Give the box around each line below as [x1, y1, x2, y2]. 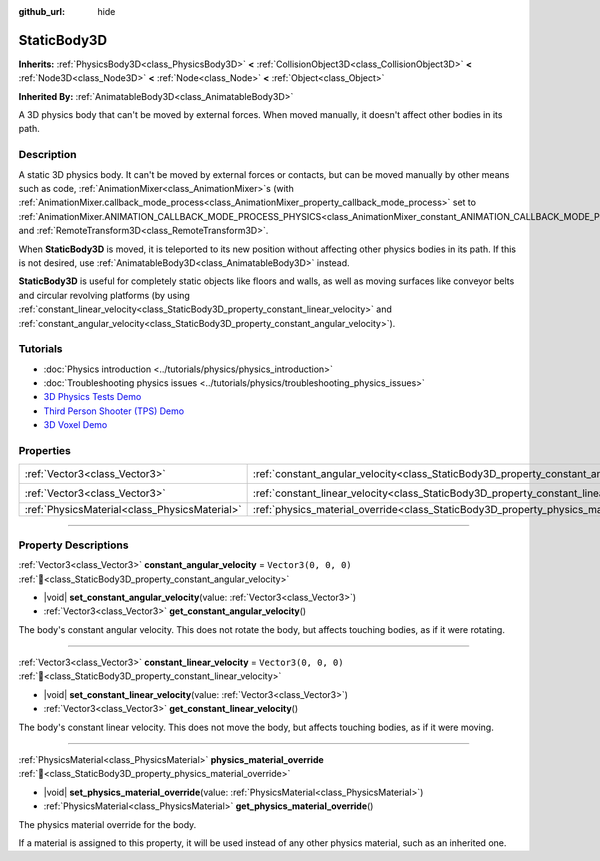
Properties [18, 443, 72, 457]
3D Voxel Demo [43, 419, 108, 431]
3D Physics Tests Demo [43, 391, 142, 403]
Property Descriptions [18, 538, 129, 552]
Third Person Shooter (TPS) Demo [43, 405, 185, 417]
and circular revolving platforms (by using [18, 289, 190, 301]
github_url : [18, 6, 65, 17]
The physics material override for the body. [18, 818, 197, 830]
